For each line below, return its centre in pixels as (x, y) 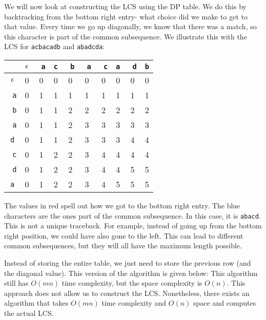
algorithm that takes (36, 303)
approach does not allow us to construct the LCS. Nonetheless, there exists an (127, 293)
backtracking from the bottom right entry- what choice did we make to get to (126, 16)
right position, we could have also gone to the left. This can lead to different (124, 235)
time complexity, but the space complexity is (132, 283)
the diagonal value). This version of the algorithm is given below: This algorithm (131, 273)
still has (16, 283)
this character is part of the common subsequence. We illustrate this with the (126, 36)
